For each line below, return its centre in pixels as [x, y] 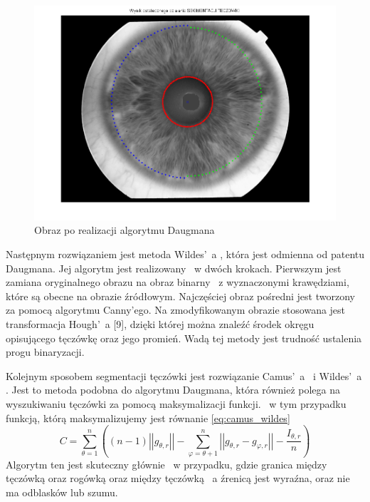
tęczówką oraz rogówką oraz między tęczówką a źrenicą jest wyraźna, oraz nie [178, 478]
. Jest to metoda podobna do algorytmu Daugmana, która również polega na [173, 390]
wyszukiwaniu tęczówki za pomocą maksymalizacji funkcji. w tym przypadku [176, 403]
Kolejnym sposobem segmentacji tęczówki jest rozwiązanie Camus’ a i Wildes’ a [184, 375]
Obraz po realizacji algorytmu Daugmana [125, 230]
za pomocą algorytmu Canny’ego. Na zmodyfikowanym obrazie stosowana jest [176, 310]
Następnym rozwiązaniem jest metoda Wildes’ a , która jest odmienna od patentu [185, 254]
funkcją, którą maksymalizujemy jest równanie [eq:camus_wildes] [148, 418]
